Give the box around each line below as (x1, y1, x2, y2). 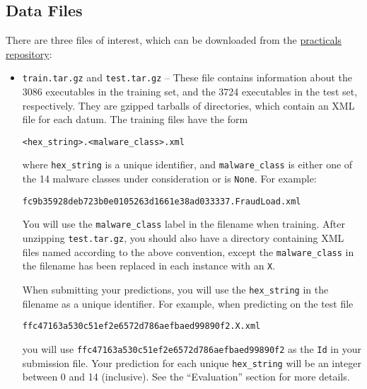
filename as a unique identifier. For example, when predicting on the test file (22, 296, 354, 310)
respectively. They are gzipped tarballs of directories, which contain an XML (22, 98, 355, 112)
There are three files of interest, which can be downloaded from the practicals (6, 33, 342, 47)
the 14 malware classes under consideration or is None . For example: (22, 171, 317, 186)
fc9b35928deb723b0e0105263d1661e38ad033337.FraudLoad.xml (22, 196, 301, 207)
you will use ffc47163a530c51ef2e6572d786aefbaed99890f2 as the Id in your (22, 341, 361, 356)
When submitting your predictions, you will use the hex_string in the (22, 282, 329, 297)
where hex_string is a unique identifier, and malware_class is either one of (22, 157, 353, 172)
